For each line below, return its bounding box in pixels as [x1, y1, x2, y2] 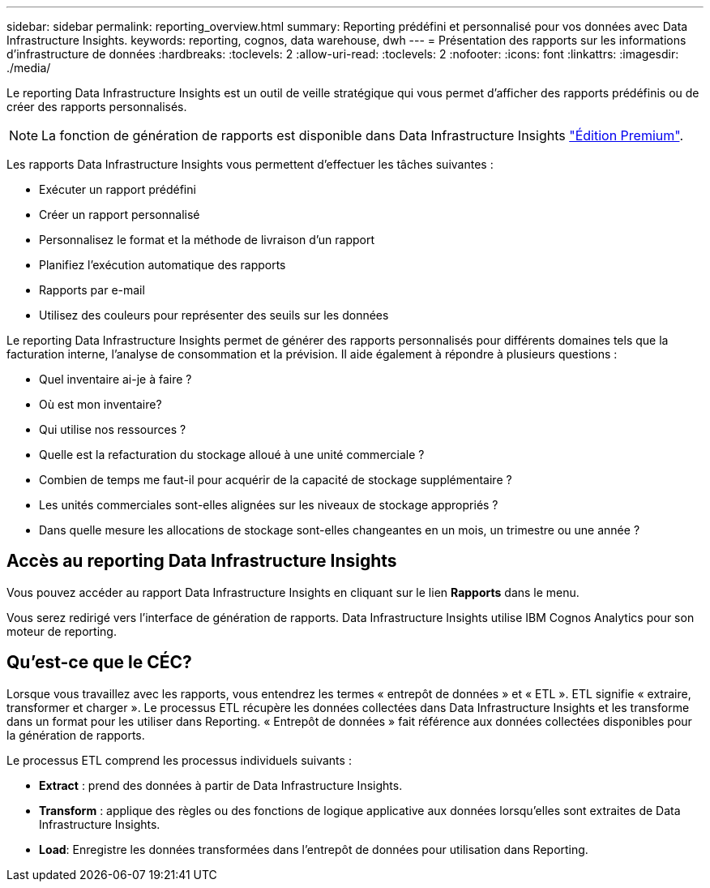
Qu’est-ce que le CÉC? [6, 652, 192, 673]
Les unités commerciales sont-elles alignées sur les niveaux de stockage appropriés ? [39, 498, 498, 512]
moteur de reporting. [6, 624, 117, 638]
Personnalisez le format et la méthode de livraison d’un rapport [39, 233, 375, 247]
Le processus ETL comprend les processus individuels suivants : [6, 753, 352, 767]
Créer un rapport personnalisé [39, 208, 200, 221]
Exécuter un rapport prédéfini [39, 182, 196, 196]
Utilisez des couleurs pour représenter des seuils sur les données [39, 308, 389, 322]
